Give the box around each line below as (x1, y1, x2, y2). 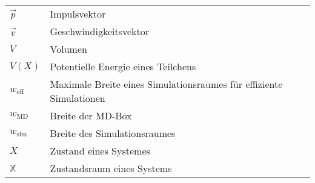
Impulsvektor (50, 7, 106, 21)
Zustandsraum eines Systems (50, 161, 172, 175)
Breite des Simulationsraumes (50, 126, 176, 140)
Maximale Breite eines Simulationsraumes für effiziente (50, 77, 283, 91)
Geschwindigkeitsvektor (50, 24, 150, 38)
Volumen (50, 42, 87, 56)
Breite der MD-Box (50, 108, 132, 122)
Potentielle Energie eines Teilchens (50, 59, 196, 73)
